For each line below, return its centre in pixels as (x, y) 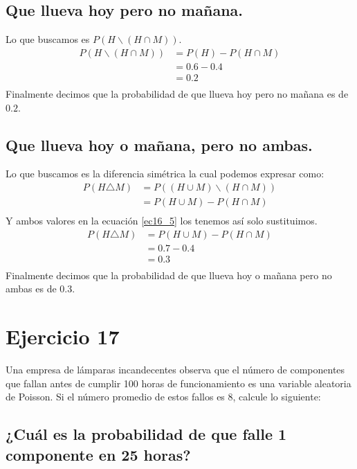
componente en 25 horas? (98, 454)
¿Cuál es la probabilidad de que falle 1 (146, 434)
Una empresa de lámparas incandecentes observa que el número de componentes (175, 370)
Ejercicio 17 (63, 336)
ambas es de (31, 289)
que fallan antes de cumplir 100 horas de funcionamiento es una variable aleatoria (178, 383)
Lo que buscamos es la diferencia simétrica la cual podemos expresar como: (165, 174)
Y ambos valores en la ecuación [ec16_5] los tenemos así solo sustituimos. (162, 220)
